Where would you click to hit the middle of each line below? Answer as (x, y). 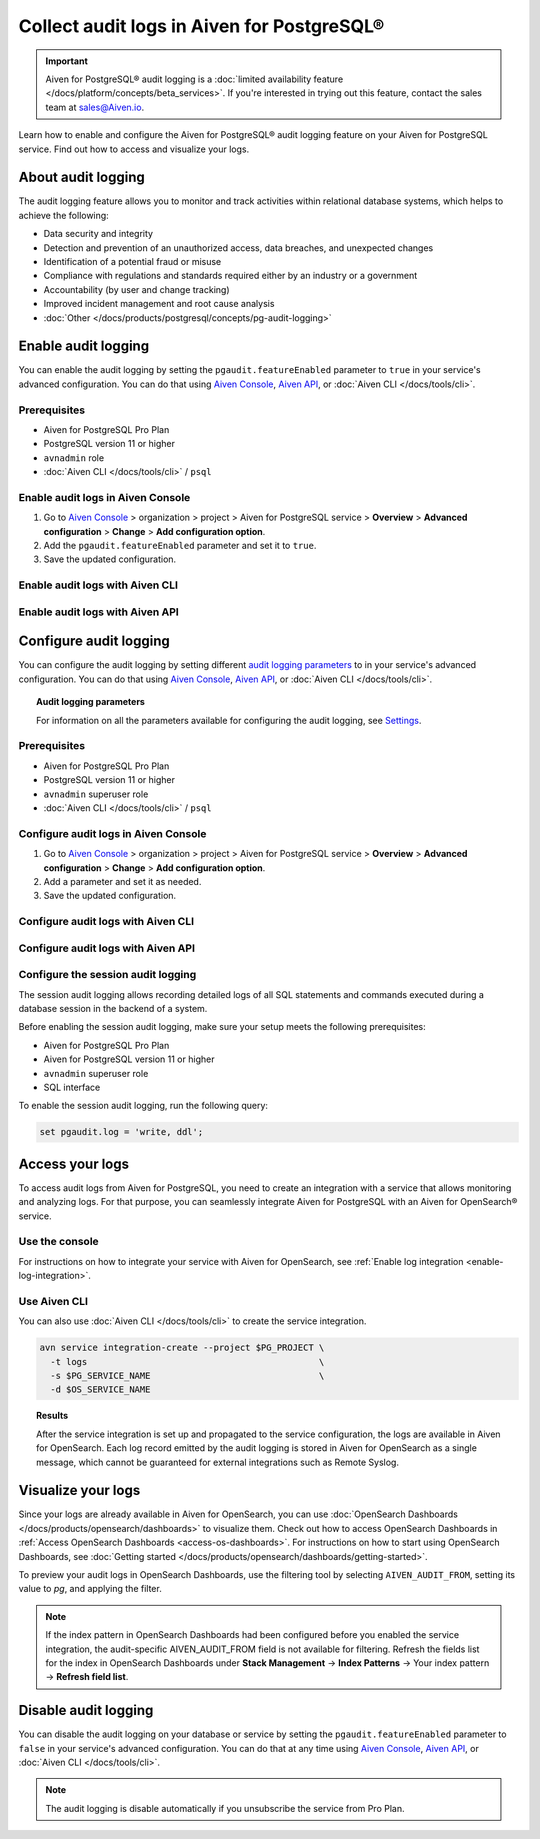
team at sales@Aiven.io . (95, 107)
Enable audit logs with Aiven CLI (98, 585)
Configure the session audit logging (107, 975)
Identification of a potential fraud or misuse (132, 261)
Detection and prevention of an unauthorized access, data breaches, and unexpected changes (238, 247)
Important (67, 61)
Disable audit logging (86, 1710)
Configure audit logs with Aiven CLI (106, 922)
